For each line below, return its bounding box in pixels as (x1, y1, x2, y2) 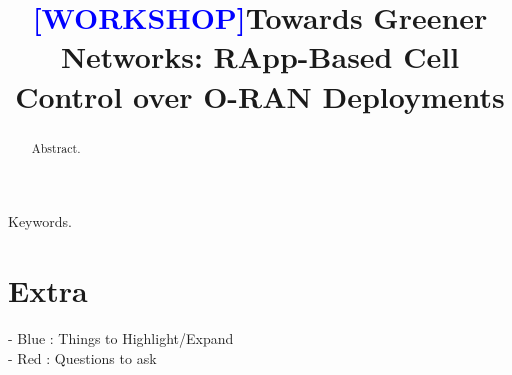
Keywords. (8, 211, 72, 232)
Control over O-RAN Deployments (15, 75, 505, 116)
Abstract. (31, 139, 81, 156)
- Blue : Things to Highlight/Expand (8, 327, 234, 348)
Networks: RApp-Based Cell (60, 36, 460, 77)
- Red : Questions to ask (8, 347, 157, 368)
